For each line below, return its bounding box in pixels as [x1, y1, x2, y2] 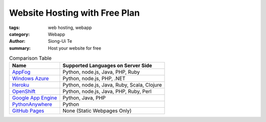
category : [9, 31, 30, 37]
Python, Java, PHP [62, 94, 106, 101]
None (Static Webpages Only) [62, 107, 132, 114]
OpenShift [12, 88, 35, 95]
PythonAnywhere [12, 101, 53, 108]
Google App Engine [12, 94, 58, 101]
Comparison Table [9, 55, 52, 61]
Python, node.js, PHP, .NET [62, 75, 126, 82]
